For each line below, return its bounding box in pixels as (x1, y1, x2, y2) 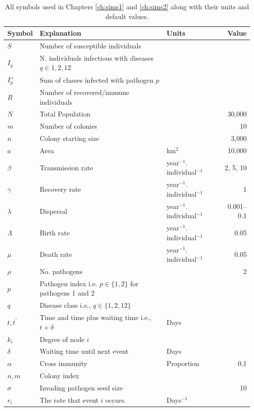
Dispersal (40, 205, 67, 216)
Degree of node (40, 334, 85, 344)
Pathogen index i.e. (40, 278, 97, 288)
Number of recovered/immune (40, 87, 129, 97)
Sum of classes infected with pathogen (40, 74, 154, 85)
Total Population (40, 109, 90, 119)
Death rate (40, 249, 72, 259)
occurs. (105, 394, 127, 405)
